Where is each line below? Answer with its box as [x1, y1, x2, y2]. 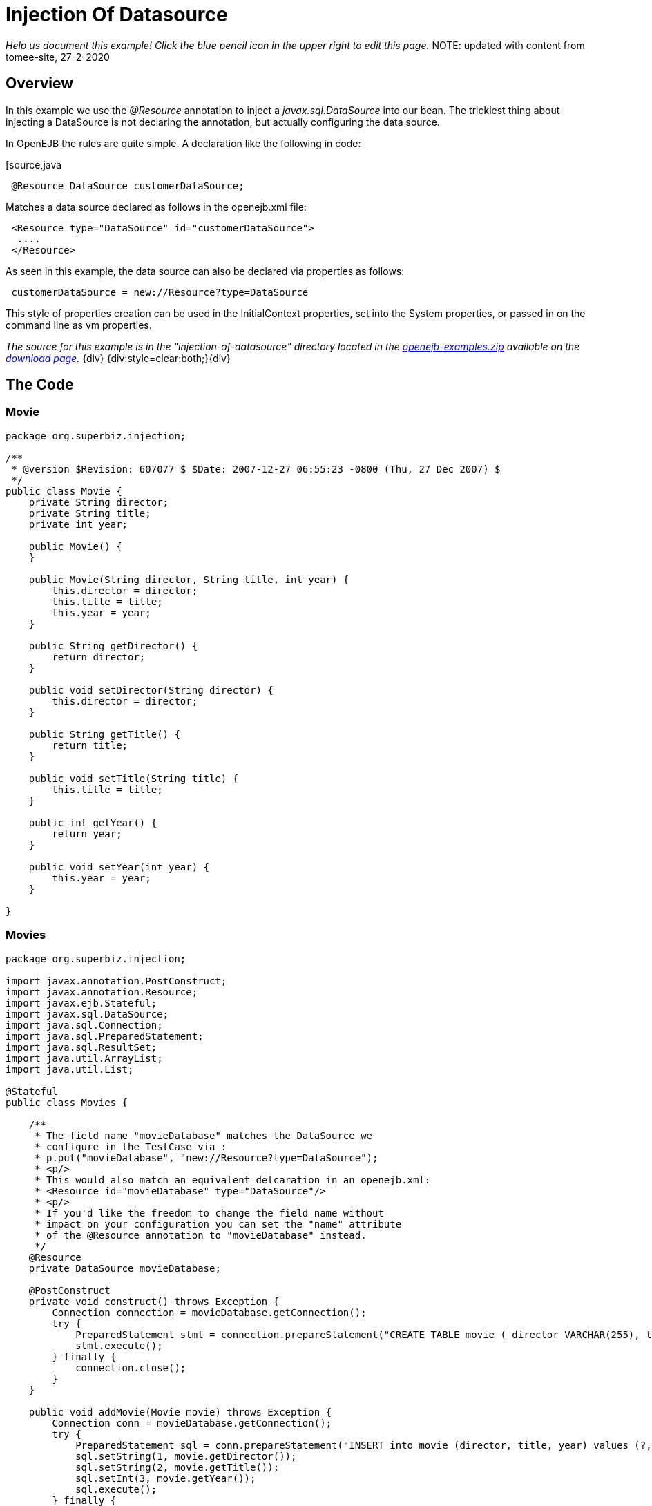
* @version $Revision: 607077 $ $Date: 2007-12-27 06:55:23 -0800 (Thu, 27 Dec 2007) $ [11, 463, 501, 475]
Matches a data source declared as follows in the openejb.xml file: [6, 200, 307, 213]
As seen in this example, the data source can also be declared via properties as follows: [6, 265, 405, 277]
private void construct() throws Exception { [28, 1295, 280, 1307]
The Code [6, 376, 74, 394]
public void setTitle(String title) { [28, 772, 239, 784]
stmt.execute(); [75, 1340, 163, 1351]
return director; [52, 651, 146, 663]
